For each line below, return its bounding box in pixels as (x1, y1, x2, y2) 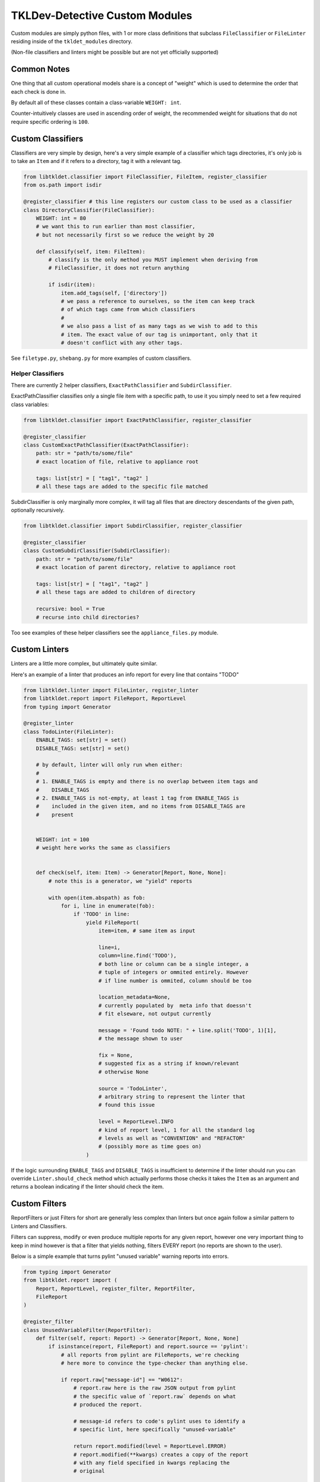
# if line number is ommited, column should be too (98, 977, 252, 984)
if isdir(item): (48, 282, 96, 288)
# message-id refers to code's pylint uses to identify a (73, 1417, 246, 1424)
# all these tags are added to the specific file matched (36, 483, 208, 490)
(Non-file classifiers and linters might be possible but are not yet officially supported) (11, 49, 219, 56)
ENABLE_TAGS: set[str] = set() (36, 737, 127, 743)
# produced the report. (73, 1401, 142, 1408)
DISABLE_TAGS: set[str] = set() (36, 745, 130, 752)
